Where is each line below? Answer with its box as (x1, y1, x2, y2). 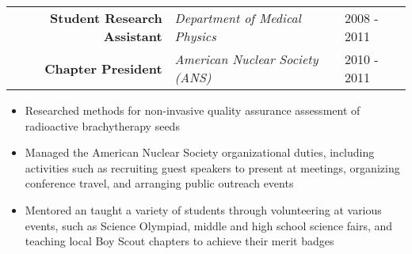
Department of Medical (174, 9, 301, 27)
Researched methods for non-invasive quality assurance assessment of (25, 102, 360, 118)
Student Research (50, 9, 162, 27)
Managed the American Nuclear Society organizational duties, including (25, 144, 375, 161)
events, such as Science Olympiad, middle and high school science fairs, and (25, 217, 393, 233)
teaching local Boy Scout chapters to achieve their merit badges (25, 233, 334, 249)
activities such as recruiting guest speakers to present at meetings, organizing (25, 159, 400, 176)
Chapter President (44, 59, 162, 78)
